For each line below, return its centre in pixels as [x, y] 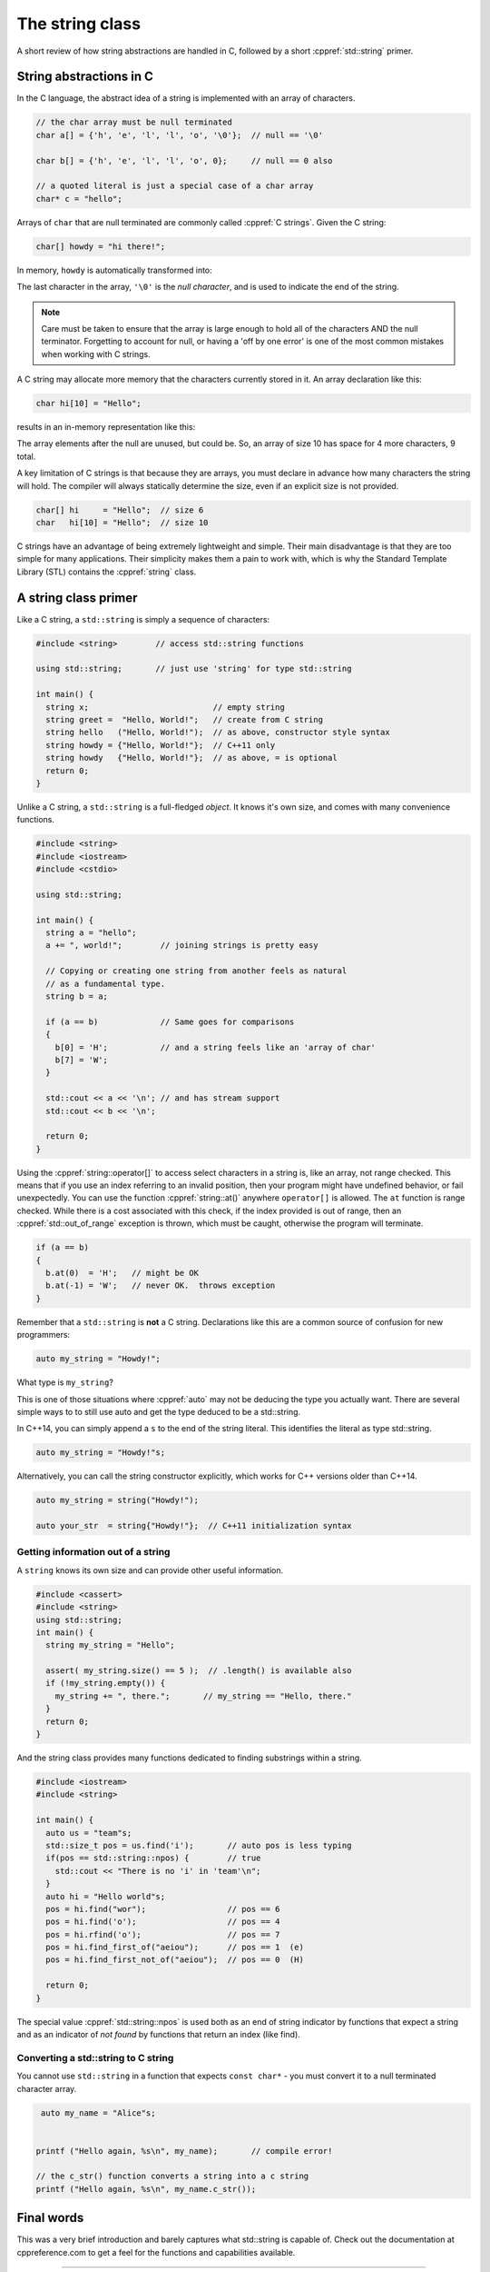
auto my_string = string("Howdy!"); [118, 1500]
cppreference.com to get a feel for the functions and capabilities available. [156, 2252]
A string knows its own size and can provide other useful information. [150, 1570]
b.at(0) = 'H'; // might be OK [122, 1273]
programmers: [44, 1335]
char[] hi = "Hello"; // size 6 [120, 510]
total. [26, 456]
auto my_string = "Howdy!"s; [101, 1453]
